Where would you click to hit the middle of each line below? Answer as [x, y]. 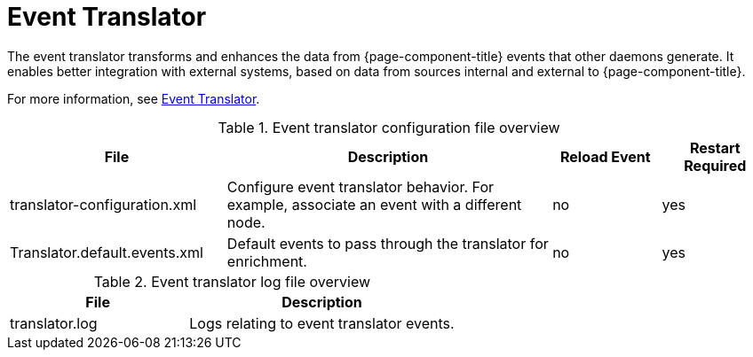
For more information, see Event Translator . [134, 98]
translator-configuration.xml [103, 204]
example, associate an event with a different [374, 204]
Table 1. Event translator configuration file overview [389, 127]
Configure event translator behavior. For [360, 186]
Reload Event [605, 156]
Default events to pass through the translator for [388, 243]
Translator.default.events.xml [107, 252]
